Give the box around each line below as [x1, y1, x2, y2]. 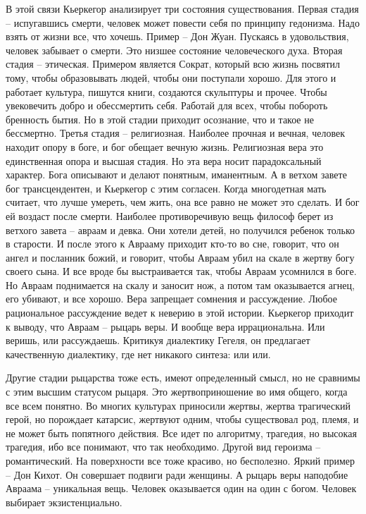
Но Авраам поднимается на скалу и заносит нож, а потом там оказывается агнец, [6, 277, 355, 292]
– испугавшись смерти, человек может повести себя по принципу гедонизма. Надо [6, 15, 360, 30]
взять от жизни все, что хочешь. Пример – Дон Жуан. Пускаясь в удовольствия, [6, 29, 349, 44]
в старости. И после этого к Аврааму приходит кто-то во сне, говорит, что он [6, 236, 339, 251]
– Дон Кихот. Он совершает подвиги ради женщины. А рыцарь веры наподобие [6, 467, 348, 482]
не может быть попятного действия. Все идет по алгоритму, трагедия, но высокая [6, 425, 357, 440]
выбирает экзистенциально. [6, 494, 122, 509]
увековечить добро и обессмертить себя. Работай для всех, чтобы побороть [6, 98, 328, 113]
